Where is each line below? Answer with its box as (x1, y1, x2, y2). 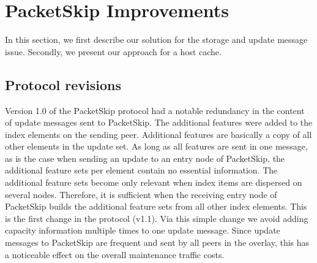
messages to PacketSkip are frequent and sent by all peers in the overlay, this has (5, 236, 310, 249)
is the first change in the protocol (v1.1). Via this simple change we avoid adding (5, 212, 308, 224)
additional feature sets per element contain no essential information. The (5, 164, 278, 177)
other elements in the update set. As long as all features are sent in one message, (5, 140, 308, 153)
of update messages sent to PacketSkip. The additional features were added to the (5, 116, 313, 129)
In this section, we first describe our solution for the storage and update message (5, 33, 308, 46)
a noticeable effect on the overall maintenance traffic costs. (5, 248, 225, 261)
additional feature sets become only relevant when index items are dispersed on (5, 176, 302, 189)
